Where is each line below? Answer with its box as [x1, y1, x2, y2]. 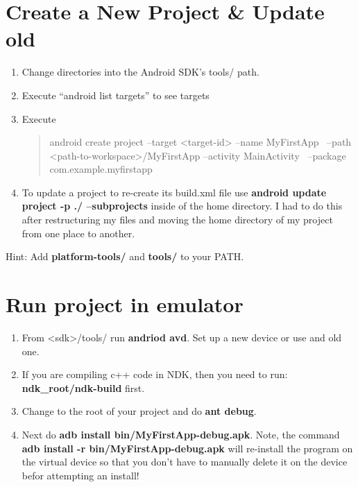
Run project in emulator [6, 290, 244, 318]
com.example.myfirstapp [49, 162, 153, 176]
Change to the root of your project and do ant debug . [22, 404, 257, 418]
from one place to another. [22, 225, 135, 240]
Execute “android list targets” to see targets [22, 87, 210, 102]
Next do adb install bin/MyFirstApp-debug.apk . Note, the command [22, 427, 340, 441]
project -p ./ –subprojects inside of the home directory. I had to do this [22, 198, 343, 213]
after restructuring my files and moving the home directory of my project [22, 212, 333, 227]
